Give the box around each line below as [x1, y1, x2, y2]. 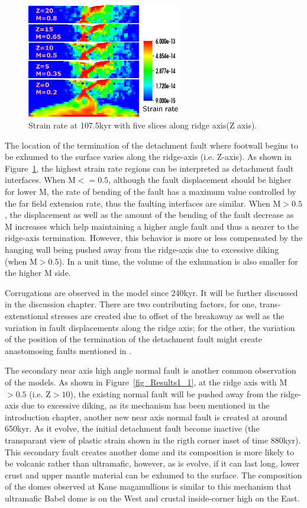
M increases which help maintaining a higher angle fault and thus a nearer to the [5, 220, 299, 232]
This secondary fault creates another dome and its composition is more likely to [5, 445, 295, 458]
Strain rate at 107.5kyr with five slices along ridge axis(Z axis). [28, 119, 257, 131]
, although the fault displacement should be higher [108, 173, 292, 186]
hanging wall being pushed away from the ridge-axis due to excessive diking [5, 243, 279, 256]
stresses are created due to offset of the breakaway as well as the [51, 310, 285, 322]
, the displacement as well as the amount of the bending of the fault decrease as [5, 208, 294, 221]
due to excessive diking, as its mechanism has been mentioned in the [21, 399, 270, 411]
